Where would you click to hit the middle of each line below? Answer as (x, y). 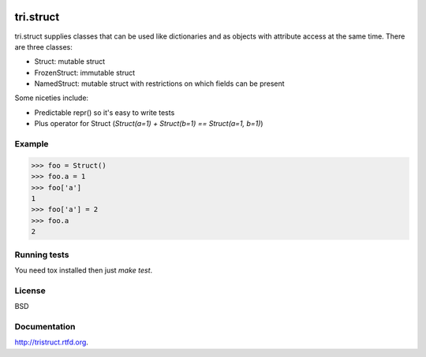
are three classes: (43, 46)
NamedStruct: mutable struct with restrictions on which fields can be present (159, 84)
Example (32, 144)
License (30, 290)
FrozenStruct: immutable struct (85, 73)
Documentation (45, 326)
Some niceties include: (52, 98)
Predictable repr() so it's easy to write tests (105, 112)
